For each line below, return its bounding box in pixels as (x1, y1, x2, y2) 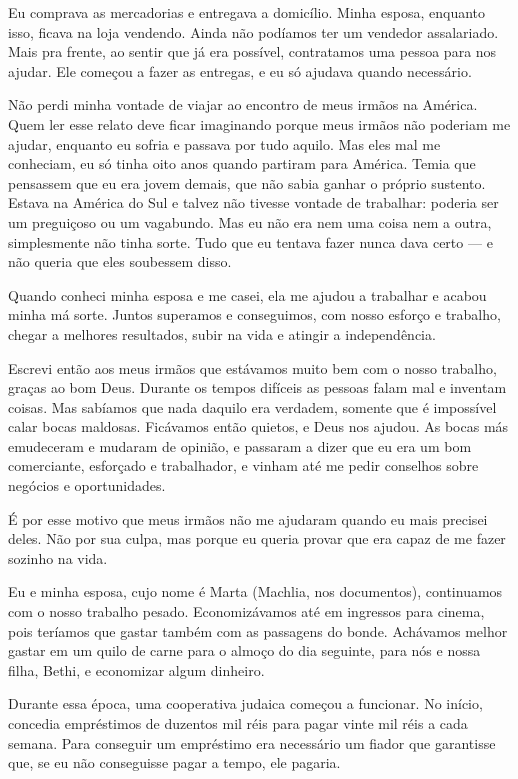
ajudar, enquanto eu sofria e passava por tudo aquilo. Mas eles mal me (8, 133, 441, 154)
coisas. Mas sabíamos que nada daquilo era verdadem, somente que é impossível (8, 396, 497, 417)
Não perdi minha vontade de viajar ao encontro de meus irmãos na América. (8, 94, 478, 115)
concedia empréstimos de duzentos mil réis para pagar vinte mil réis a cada (8, 713, 468, 733)
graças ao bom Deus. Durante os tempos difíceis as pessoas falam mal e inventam (8, 377, 507, 398)
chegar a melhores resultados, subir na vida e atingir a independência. (8, 323, 436, 344)
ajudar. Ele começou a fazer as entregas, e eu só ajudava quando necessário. (8, 60, 472, 81)
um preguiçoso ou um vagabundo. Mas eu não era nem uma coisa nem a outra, (8, 211, 492, 232)
